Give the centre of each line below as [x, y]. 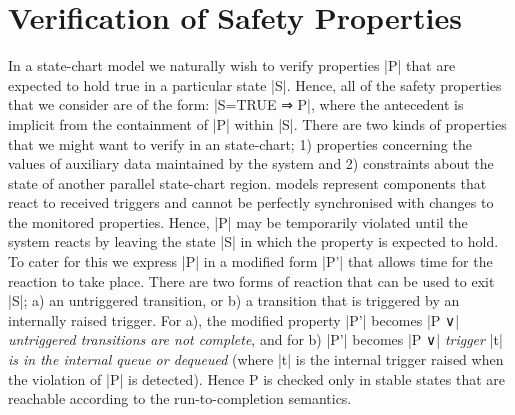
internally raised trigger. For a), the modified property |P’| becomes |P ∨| [234, 319]
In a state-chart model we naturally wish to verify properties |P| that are [232, 65]
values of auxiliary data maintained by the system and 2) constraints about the [251, 163]
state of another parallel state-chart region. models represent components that [247, 182]
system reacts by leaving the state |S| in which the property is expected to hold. [253, 241]
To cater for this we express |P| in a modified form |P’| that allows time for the [250, 261]
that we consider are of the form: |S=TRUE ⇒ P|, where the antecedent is [236, 104]
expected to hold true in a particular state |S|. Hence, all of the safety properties [255, 84]
